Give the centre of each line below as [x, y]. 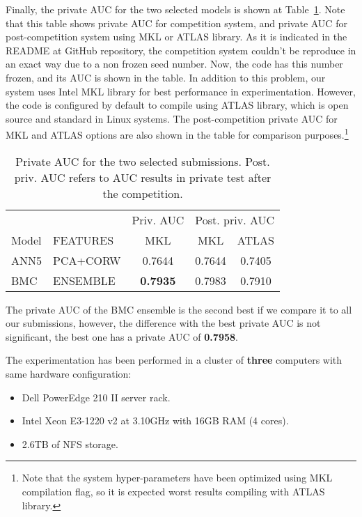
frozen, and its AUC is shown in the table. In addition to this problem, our [166, 77]
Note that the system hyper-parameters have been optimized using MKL [177, 478]
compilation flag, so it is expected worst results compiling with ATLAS [173, 491]
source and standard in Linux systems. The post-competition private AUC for [172, 118]
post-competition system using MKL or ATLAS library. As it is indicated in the [176, 37]
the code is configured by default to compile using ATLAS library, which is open [177, 105]
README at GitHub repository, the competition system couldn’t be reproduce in [181, 50]
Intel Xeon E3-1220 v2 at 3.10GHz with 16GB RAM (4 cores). [155, 420]
